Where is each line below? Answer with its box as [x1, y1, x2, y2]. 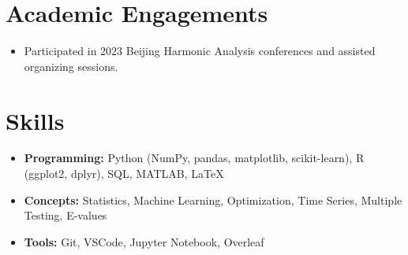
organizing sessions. [24, 57, 118, 74]
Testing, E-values [24, 207, 107, 224]
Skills [6, 104, 65, 136]
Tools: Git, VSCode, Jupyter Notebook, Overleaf [24, 233, 264, 249]
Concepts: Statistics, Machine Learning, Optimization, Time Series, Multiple [24, 191, 402, 208]
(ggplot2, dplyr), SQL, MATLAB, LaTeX [24, 165, 224, 182]
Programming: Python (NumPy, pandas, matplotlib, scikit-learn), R [24, 150, 365, 166]
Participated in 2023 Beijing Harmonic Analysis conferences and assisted [24, 42, 376, 59]
